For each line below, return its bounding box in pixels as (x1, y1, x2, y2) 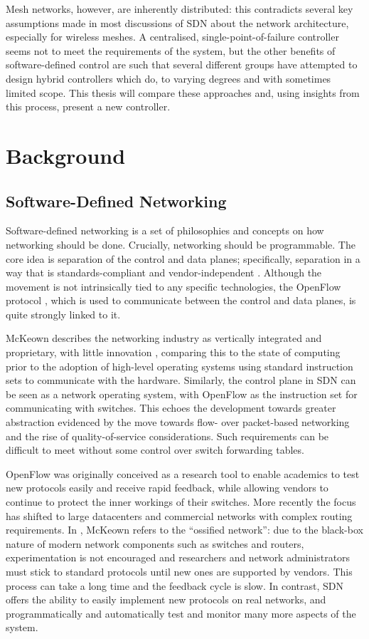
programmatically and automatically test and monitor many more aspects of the (6, 606, 356, 620)
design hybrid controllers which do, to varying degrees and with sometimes (6, 71, 331, 85)
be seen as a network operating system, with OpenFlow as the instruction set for (6, 386, 358, 401)
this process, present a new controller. (6, 99, 171, 114)
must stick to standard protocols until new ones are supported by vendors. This (6, 563, 353, 578)
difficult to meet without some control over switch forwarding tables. (6, 442, 304, 457)
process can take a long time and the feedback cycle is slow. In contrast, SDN (6, 578, 344, 593)
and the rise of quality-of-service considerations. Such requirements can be (6, 428, 329, 443)
